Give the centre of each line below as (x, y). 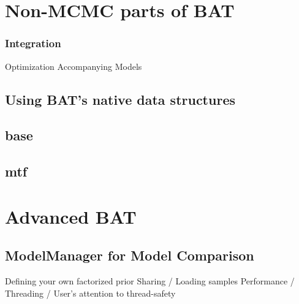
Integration (33, 43)
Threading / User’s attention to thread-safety (90, 293)
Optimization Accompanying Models (74, 66)
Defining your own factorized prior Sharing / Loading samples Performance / (150, 281)
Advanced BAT (71, 216)
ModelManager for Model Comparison (130, 255)
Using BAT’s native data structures (120, 99)
